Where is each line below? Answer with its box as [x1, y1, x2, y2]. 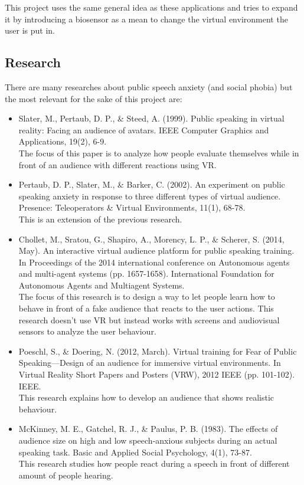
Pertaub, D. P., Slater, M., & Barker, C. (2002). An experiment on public [18, 178, 285, 191]
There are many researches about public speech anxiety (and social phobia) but [5, 80, 293, 93]
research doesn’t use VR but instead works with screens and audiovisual [18, 313, 280, 326]
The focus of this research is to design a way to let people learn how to [18, 290, 275, 303]
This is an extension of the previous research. [18, 212, 182, 225]
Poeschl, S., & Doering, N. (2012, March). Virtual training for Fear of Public [18, 345, 297, 357]
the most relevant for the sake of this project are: [5, 92, 182, 104]
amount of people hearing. [18, 468, 113, 481]
